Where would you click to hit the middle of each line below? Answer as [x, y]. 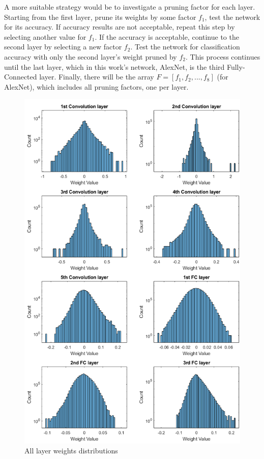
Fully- [236, 66]
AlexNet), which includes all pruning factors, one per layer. [96, 86]
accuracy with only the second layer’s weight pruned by [91, 56]
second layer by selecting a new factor [63, 47]
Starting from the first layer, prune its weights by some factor [100, 17]
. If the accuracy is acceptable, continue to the [167, 36]
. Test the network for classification [185, 47]
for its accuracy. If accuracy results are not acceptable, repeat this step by [120, 27]
